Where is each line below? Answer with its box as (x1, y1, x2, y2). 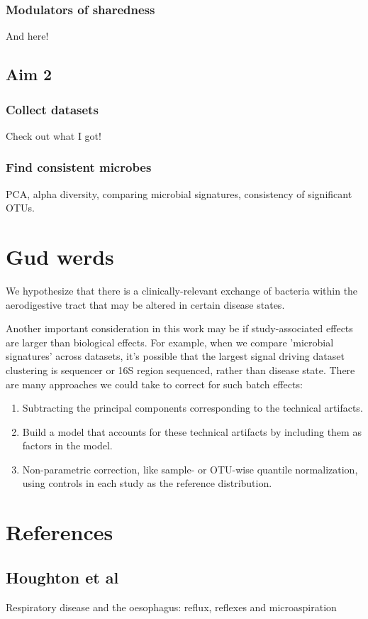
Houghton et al (6, 566, 119, 588)
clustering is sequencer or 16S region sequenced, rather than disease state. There (6, 362, 355, 377)
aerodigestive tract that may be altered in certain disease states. (6, 297, 285, 312)
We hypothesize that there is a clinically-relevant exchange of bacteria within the (6, 283, 358, 297)
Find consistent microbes (6, 158, 152, 176)
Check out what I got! (6, 128, 101, 143)
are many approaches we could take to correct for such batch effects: (6, 376, 303, 391)
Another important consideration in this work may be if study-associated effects (6, 321, 353, 336)
